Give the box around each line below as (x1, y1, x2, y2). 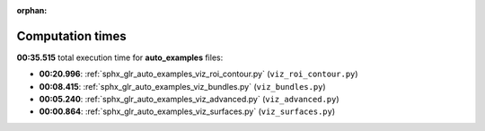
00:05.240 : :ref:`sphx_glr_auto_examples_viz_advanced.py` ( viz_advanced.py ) (39, 94, 340, 105)
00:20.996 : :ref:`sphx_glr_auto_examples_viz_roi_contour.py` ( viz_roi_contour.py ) (39, 68, 358, 80)
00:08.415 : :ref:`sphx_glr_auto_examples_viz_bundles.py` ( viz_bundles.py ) (39, 81, 327, 92)
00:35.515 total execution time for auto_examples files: (16, 52, 224, 63)
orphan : (16, 5, 48, 15)
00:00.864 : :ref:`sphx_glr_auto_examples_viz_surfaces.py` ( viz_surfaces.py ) (39, 106, 336, 117)
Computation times (16, 28, 127, 44)
